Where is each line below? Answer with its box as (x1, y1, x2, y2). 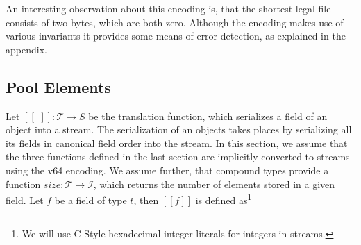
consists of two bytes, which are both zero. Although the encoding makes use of (6, 15, 344, 29)
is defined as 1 (195, 191, 252, 207)
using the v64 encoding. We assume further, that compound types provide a (6, 162, 329, 177)
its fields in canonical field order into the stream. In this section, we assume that (6, 135, 348, 150)
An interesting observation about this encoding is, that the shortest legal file (6, 1, 331, 15)
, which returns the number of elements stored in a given (93, 176, 335, 191)
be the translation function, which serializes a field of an (88, 108, 328, 123)
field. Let (6, 192, 44, 207)
